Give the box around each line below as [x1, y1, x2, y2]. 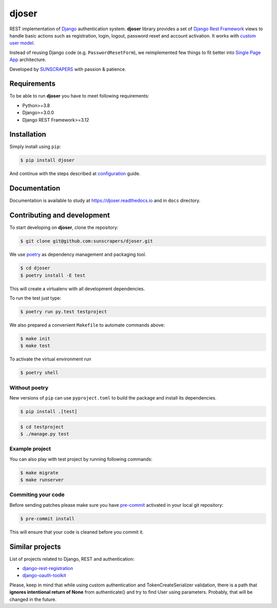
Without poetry [9, 384, 49, 391]
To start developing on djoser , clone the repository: [9, 224, 118, 231]
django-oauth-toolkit [22, 573, 66, 579]
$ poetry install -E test [20, 272, 86, 278]
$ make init [20, 335, 51, 341]
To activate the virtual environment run [9, 356, 92, 362]
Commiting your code [9, 491, 65, 498]
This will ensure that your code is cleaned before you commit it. [9, 529, 144, 535]
